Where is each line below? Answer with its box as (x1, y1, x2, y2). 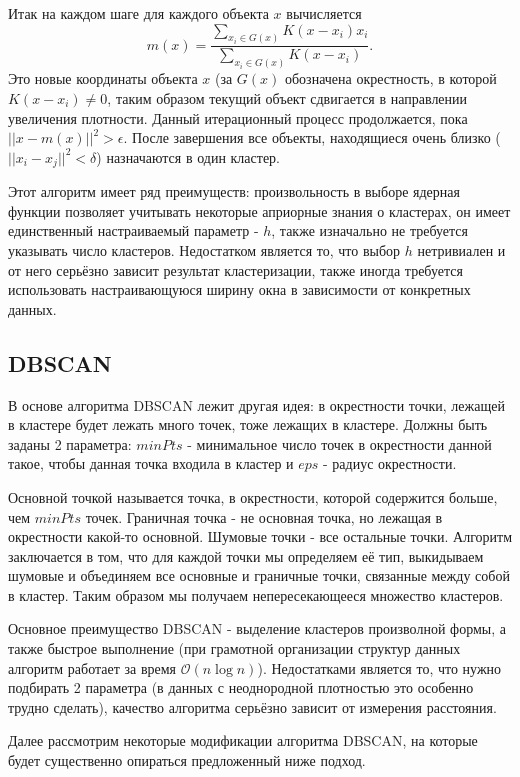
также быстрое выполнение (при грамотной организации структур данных (8, 638, 461, 659)
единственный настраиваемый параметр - (8, 220, 259, 241)
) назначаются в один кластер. (96, 146, 280, 167)
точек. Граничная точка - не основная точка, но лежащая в (85, 506, 443, 527)
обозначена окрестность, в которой (284, 68, 497, 89)
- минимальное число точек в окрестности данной (187, 433, 492, 454)
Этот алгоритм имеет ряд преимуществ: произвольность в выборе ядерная (8, 181, 460, 202)
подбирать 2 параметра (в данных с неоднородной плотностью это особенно (8, 677, 474, 698)
